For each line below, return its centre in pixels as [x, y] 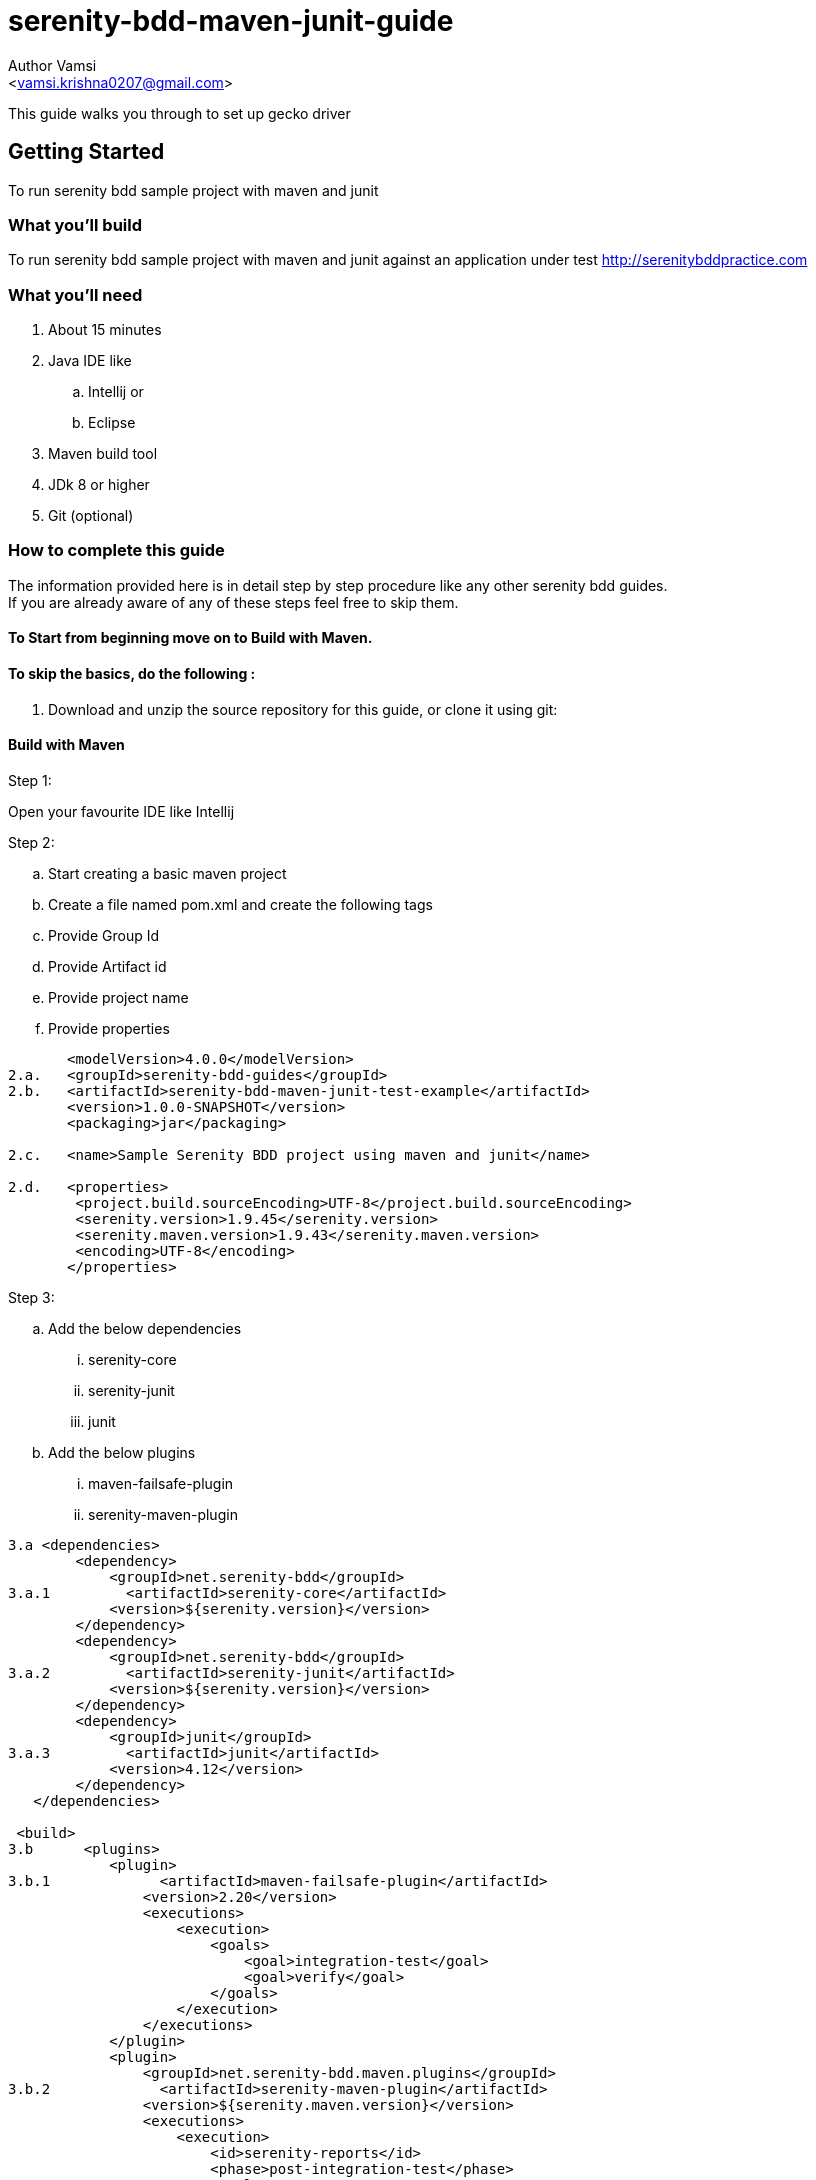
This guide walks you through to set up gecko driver [179, 113]
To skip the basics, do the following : [132, 674]
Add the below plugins [122, 1452]
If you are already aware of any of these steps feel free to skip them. [233, 602]
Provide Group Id [104, 935]
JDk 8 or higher [99, 485]
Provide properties [109, 1028]
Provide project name [118, 997]
